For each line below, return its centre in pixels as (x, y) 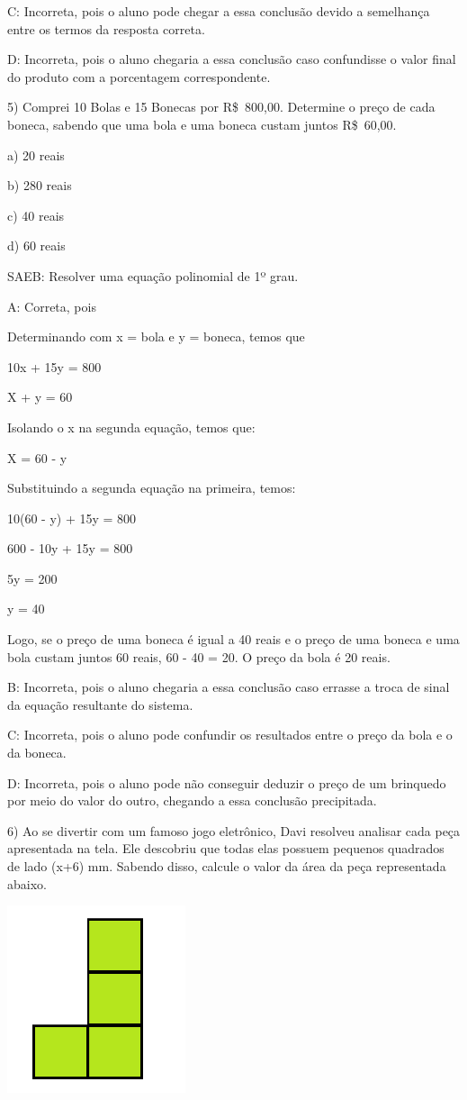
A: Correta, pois (52, 306)
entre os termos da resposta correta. (106, 28)
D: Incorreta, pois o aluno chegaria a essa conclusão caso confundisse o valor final (232, 59)
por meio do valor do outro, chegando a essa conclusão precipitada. (192, 800)
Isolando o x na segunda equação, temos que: (131, 427)
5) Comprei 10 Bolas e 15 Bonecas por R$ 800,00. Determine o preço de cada (221, 107)
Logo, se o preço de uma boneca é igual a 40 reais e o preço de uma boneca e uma (233, 639)
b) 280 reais (40, 185)
